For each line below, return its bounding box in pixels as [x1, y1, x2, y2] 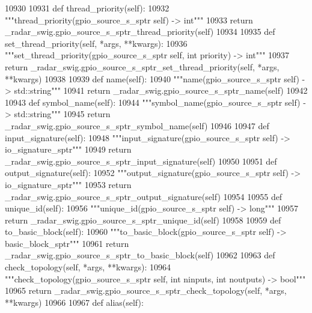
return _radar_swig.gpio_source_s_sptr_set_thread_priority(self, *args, [5, 60, 280, 73]
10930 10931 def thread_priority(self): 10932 [5, 2, 170, 14]
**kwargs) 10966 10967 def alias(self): [5, 296, 144, 308]
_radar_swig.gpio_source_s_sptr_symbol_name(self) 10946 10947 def [5, 119, 269, 132]
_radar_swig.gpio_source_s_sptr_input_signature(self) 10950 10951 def [5, 154, 277, 167]
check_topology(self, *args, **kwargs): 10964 [5, 261, 171, 273]
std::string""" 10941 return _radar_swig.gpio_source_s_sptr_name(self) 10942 [14, 84, 308, 97]
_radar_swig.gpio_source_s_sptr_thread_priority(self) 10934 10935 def [5, 25, 275, 38]
